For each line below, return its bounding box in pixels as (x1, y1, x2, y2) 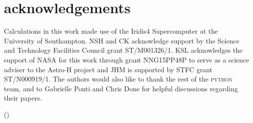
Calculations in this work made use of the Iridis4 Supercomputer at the (4, 26, 218, 36)
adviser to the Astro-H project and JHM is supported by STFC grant (4, 64, 212, 74)
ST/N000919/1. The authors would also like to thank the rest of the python (4, 74, 232, 84)
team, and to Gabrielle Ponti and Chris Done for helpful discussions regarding (4, 83, 238, 93)
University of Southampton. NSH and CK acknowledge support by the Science (4, 35, 239, 45)
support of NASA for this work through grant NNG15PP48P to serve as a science (4, 54, 250, 64)
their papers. (4, 93, 42, 103)
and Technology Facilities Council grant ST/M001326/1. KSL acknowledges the (4, 45, 243, 55)
